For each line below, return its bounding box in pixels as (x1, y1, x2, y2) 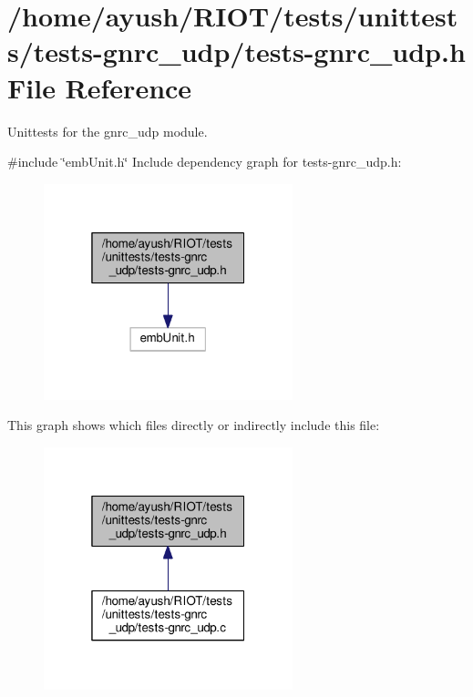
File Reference (7, 68, 192, 106)
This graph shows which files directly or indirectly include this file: (7, 415, 380, 435)
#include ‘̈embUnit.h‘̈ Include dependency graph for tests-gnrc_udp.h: (7, 152, 402, 171)
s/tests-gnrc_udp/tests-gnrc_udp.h (7, 33, 466, 70)
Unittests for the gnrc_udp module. (7, 121, 208, 140)
